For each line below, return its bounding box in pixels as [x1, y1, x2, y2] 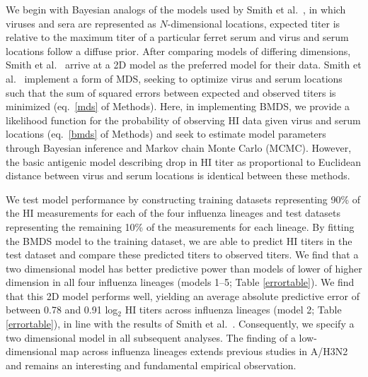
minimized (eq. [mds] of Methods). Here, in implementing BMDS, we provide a [6, 99, 350, 114]
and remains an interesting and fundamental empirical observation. [6, 357, 297, 372]
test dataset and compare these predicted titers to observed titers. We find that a [6, 247, 359, 262]
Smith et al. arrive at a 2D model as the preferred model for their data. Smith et [6, 57, 362, 72]
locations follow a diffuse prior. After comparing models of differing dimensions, [6, 43, 351, 58]
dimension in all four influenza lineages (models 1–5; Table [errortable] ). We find [6, 275, 355, 289]
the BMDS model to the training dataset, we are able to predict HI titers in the [6, 233, 352, 248]
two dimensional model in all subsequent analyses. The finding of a [6, 330, 296, 345]
